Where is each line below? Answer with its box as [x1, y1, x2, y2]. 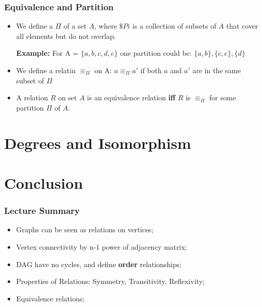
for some [209, 92, 236, 103]
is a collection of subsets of [132, 20, 216, 31]
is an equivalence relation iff [87, 92, 176, 103]
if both [140, 65, 162, 75]
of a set [63, 20, 87, 31]
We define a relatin [16, 65, 76, 75]
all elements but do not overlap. [16, 30, 116, 41]
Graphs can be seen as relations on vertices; [16, 224, 154, 235]
